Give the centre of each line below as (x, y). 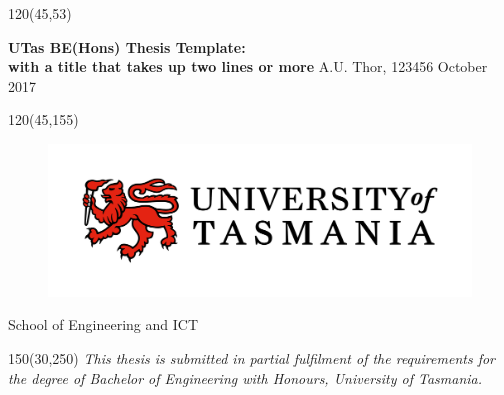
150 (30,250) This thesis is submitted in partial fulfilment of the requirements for (252, 357)
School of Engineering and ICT (103, 324)
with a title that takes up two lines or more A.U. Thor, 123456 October (248, 66)
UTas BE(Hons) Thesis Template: (127, 46)
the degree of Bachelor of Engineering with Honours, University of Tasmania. (245, 377)
